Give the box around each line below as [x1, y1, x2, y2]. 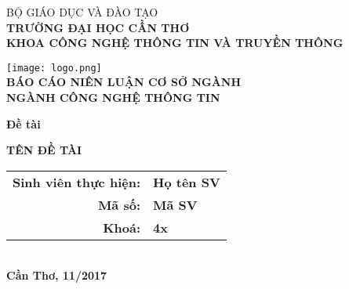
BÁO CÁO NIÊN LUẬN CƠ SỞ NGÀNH [6, 74, 242, 90]
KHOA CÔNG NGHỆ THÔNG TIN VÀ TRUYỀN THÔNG [6, 34, 344, 51]
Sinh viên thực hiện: [13, 172, 141, 191]
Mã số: [97, 195, 141, 214]
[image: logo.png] [6, 62, 102, 74]
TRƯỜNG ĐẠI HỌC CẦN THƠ [6, 19, 190, 35]
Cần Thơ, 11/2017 [6, 267, 107, 284]
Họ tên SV [153, 172, 220, 191]
